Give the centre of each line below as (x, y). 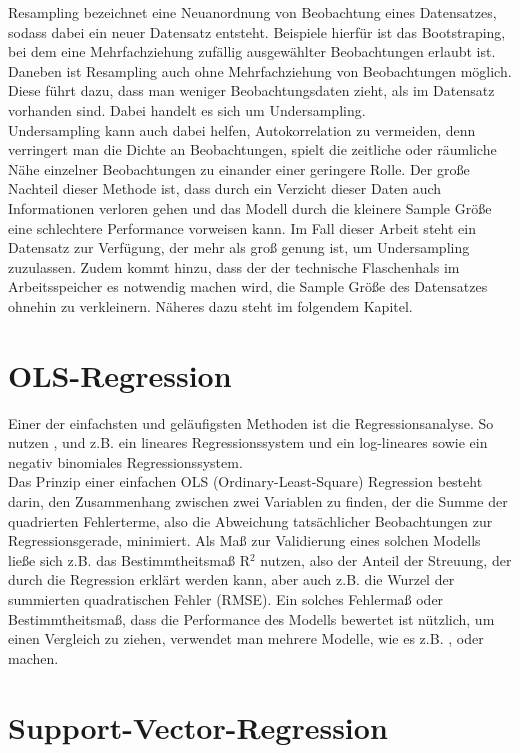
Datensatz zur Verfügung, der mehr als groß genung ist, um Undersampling (239, 247)
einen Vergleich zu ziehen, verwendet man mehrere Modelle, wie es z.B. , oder (246, 638)
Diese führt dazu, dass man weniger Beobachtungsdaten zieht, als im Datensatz (251, 90)
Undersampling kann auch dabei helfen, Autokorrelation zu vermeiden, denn (242, 129)
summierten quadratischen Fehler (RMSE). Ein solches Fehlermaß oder (226, 598)
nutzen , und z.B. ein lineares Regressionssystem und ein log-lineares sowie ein (248, 442)
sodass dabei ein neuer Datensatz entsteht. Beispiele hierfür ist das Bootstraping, (257, 31)
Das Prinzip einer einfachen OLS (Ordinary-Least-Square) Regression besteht (245, 481)
